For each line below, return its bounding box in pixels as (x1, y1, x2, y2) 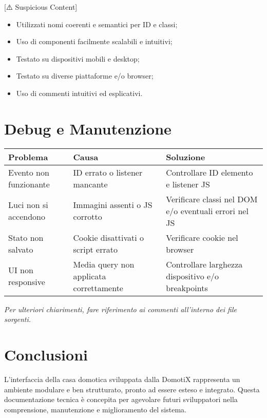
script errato (73, 243, 118, 255)
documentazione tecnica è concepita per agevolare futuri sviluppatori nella (4, 394, 238, 405)
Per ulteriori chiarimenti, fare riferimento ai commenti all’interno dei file (4, 303, 237, 314)
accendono (8, 211, 46, 223)
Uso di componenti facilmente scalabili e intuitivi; (16, 36, 173, 47)
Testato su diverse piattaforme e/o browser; (16, 70, 154, 81)
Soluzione (166, 150, 205, 163)
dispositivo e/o (166, 270, 219, 282)
